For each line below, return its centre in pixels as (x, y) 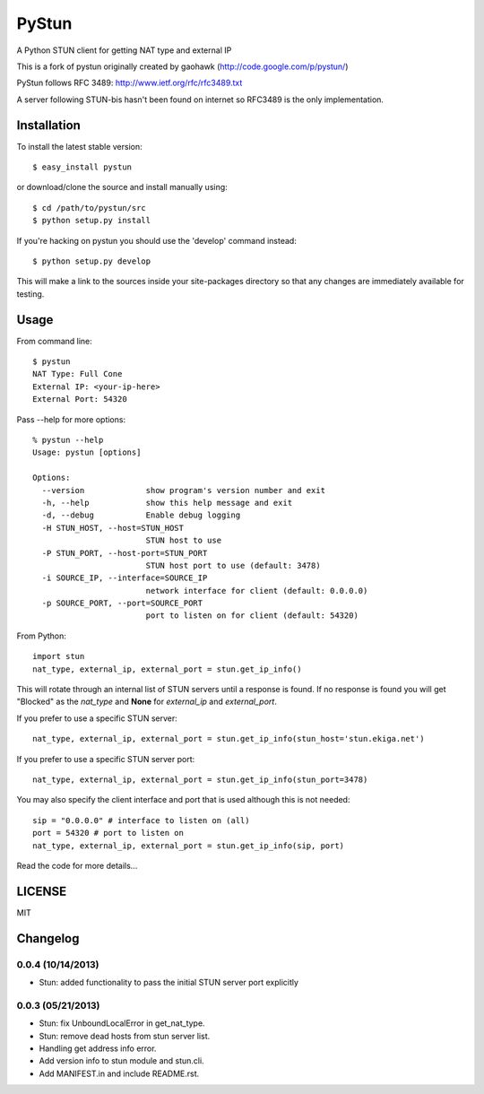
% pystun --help (68, 440)
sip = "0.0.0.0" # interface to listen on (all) (141, 820)
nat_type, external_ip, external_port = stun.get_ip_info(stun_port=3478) (200, 779)
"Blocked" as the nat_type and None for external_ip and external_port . (147, 702)
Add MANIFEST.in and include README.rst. (119, 1073)
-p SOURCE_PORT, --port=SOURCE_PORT (122, 603)
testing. (30, 294)
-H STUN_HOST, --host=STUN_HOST (112, 528)
